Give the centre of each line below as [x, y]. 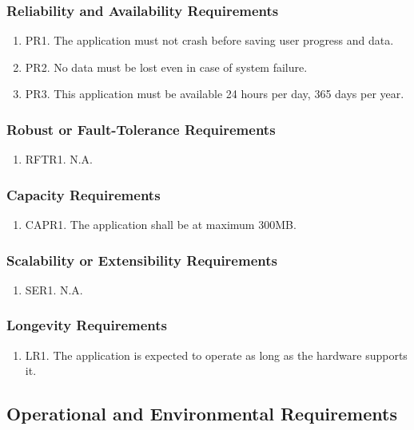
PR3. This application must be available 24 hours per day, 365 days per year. [215, 94]
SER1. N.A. [54, 289]
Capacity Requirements [84, 194]
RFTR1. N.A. [59, 159]
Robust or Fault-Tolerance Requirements [141, 129]
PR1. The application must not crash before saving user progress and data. [209, 40]
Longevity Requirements [87, 325]
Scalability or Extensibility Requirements [142, 260]
